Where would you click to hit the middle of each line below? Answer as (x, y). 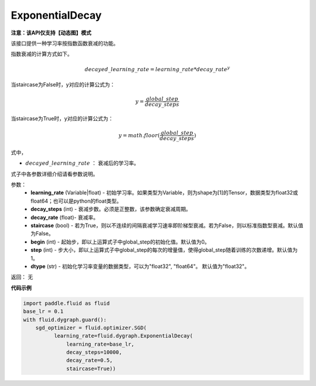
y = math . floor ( (139, 135)
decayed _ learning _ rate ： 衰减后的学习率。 (82, 163)
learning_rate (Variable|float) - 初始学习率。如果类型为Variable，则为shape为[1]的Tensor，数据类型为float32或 (164, 193)
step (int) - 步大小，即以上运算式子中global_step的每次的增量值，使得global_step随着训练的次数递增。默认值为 (164, 250)
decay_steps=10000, (94, 352)
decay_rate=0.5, (90, 360)
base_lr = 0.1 (43, 312)
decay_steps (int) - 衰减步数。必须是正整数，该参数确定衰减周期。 (111, 209)
